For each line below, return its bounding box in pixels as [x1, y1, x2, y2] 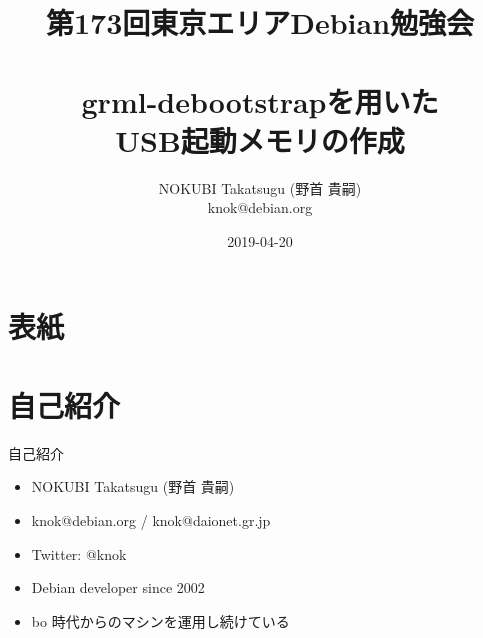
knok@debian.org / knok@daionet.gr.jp [31, 509, 271, 530]
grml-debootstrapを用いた [81, 80, 439, 121]
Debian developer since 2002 [31, 577, 205, 598]
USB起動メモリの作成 [115, 119, 405, 160]
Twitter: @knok [31, 543, 127, 564]
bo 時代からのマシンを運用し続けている [31, 610, 290, 631]
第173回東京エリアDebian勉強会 [45, 2, 475, 43]
